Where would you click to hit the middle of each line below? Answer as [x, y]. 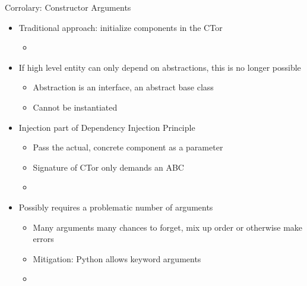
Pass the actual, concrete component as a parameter [128, 147]
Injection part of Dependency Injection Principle [107, 127]
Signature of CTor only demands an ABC [108, 167]
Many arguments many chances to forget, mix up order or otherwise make [168, 227]
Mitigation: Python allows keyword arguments [117, 258]
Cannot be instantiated [75, 107]
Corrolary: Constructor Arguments [68, 7]
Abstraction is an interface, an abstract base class [123, 87]
